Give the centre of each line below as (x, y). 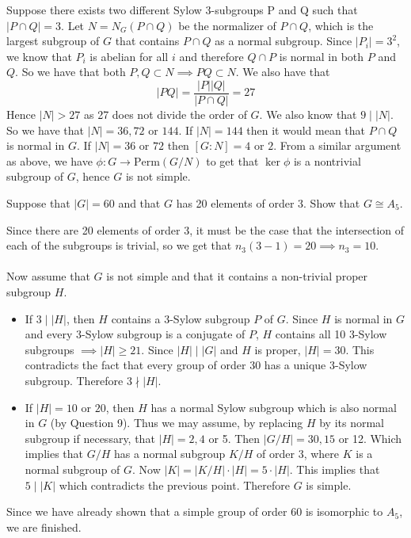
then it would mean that (306, 130)
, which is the (341, 25)
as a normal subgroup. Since (284, 41)
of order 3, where (298, 454)
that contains (147, 41)
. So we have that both (70, 72)
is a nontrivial (327, 160)
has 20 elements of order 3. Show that (268, 203)
